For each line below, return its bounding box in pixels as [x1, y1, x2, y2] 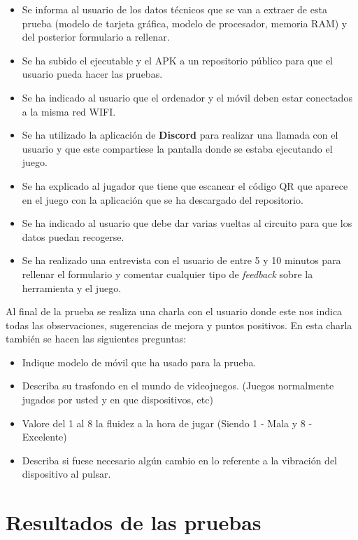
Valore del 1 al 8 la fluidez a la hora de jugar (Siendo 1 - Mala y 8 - [22, 415, 313, 430]
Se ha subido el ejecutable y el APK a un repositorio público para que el [22, 53, 334, 67]
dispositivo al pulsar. [22, 466, 111, 481]
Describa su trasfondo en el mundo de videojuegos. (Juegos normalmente [22, 378, 334, 393]
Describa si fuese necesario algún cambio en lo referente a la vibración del [22, 452, 338, 467]
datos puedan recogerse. [22, 229, 124, 244]
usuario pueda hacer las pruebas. [22, 67, 163, 81]
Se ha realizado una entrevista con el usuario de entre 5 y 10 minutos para [22, 253, 341, 268]
